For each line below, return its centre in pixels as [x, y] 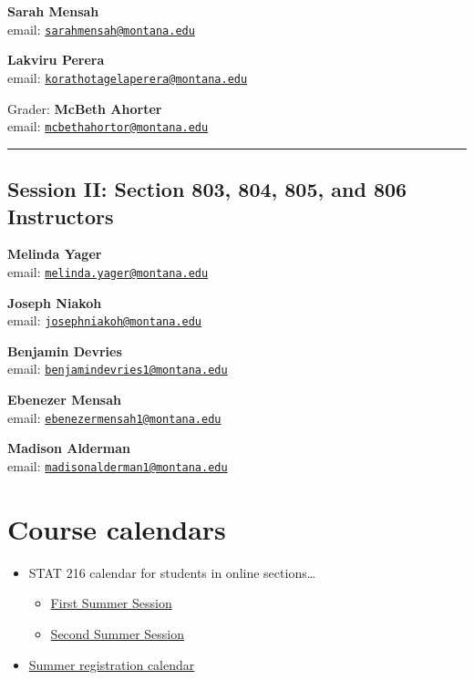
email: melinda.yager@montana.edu [108, 271]
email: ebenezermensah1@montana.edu [114, 417]
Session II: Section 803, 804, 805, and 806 [207, 189]
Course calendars [117, 528]
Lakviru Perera [56, 60]
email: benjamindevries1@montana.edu [118, 369]
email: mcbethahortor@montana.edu [108, 126]
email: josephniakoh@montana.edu [105, 320]
